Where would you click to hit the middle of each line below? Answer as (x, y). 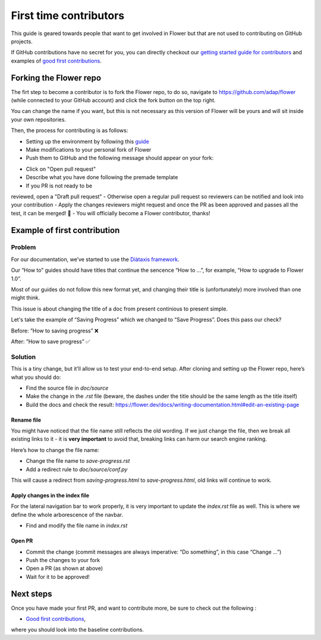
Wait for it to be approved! (58, 576)
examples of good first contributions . (56, 61)
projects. (22, 41)
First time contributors (68, 15)
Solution (23, 357)
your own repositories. (39, 120)
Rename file (26, 420)
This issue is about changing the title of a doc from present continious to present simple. (119, 309)
